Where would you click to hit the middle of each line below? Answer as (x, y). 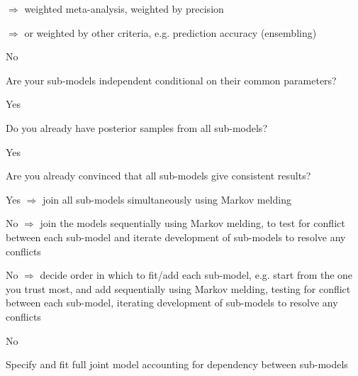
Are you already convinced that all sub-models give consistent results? (158, 176)
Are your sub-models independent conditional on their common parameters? (171, 80)
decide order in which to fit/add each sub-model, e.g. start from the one (196, 275)
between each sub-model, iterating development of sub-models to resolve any (172, 303)
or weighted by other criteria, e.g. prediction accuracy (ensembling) (170, 32)
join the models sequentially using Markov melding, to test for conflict (192, 223)
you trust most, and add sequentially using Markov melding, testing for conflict (178, 288)
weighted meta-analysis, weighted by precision (124, 9)
